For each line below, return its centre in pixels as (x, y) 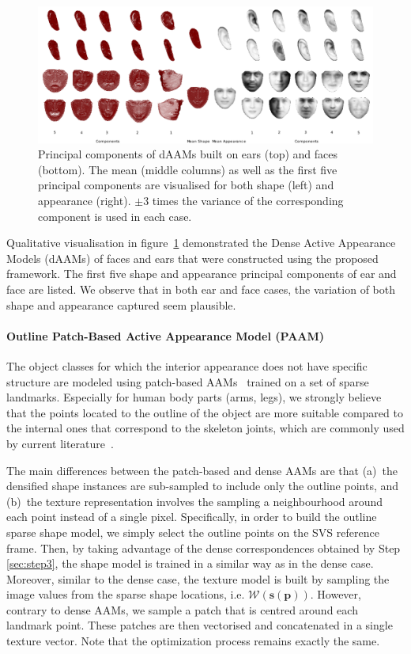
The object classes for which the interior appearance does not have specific (187, 365)
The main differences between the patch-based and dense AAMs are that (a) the (202, 470)
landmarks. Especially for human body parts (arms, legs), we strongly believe (194, 397)
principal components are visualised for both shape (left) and (186, 185)
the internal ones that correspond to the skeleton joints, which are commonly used (205, 428)
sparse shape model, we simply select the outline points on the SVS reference (193, 532)
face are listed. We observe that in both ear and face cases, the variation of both (201, 289)
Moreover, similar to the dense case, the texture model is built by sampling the (198, 578)
